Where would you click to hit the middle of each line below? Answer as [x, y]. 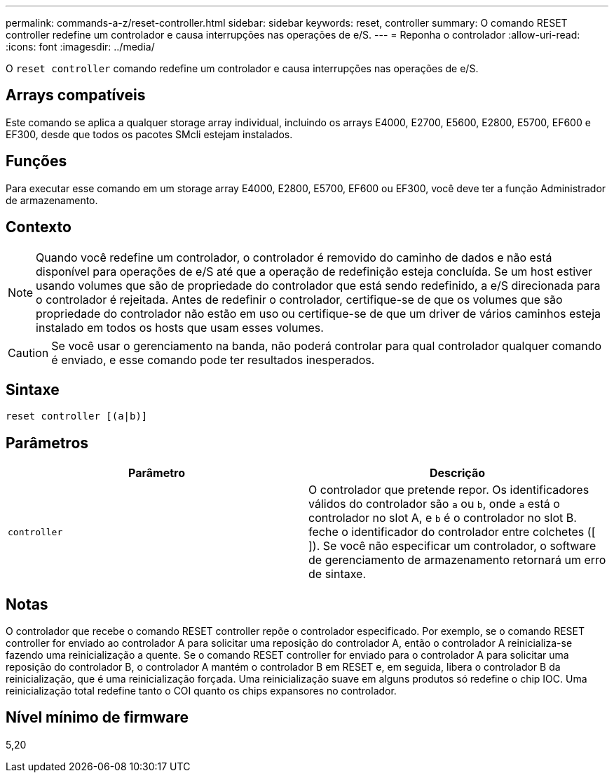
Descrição [457, 473]
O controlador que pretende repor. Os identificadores [449, 490]
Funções [36, 161]
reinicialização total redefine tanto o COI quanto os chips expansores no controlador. [201, 691]
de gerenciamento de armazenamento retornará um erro [457, 560]
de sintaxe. [337, 574]
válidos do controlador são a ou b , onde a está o [434, 504]
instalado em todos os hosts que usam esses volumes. [180, 327]
